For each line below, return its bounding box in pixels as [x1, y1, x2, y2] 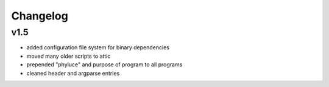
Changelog [11, 9, 68, 23]
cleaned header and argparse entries [26, 69, 120, 77]
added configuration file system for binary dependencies [26, 44, 170, 51]
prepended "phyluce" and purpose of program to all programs [26, 61, 183, 68]
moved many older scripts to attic [26, 52, 111, 60]
